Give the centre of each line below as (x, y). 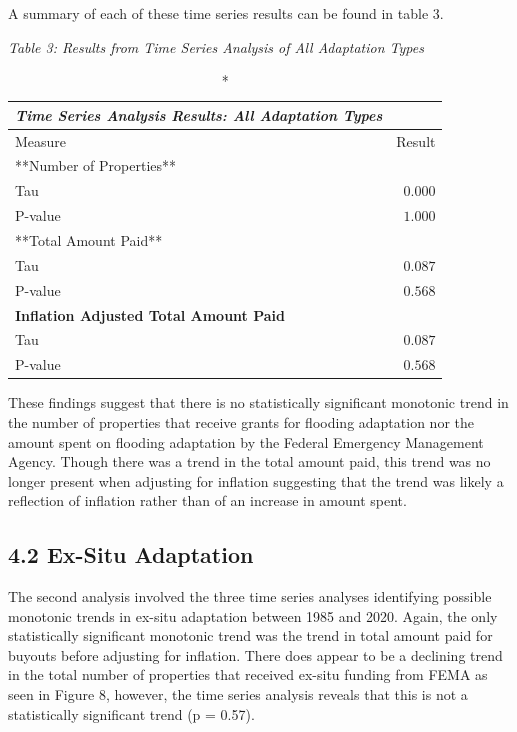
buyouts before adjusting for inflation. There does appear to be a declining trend (255, 654)
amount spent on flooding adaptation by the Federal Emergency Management (246, 441)
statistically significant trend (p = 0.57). (131, 713)
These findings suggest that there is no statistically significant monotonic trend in (258, 402)
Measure (41, 140)
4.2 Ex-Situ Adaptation (131, 554)
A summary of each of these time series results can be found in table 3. (226, 13)
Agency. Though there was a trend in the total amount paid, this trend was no (249, 461)
